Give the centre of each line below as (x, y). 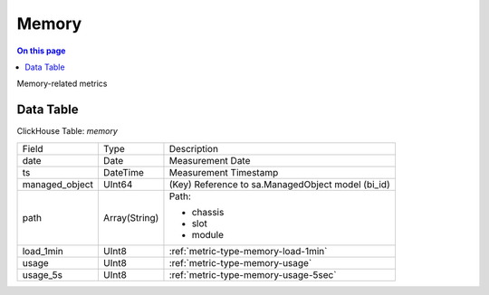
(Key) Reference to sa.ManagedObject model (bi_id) (279, 184)
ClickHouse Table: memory (67, 131)
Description (194, 148)
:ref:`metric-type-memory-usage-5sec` (253, 274)
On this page (41, 51)
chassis (208, 212)
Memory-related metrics (62, 84)
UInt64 (118, 184)
